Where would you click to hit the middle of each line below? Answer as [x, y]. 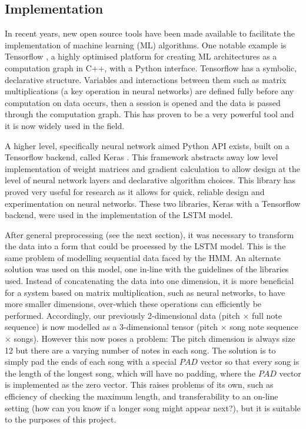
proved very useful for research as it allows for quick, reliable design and [135, 191]
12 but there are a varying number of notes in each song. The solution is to [140, 350]
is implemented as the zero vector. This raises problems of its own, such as [139, 385]
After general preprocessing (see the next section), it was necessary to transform [149, 234]
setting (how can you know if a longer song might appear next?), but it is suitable [153, 407]
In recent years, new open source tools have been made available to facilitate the [150, 33]
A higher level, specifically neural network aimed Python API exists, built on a [147, 145]
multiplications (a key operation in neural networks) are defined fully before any [149, 91]
